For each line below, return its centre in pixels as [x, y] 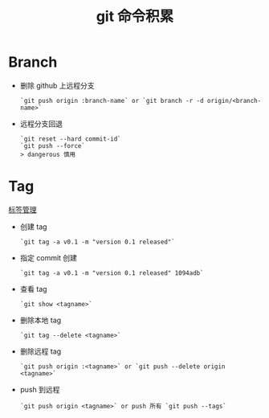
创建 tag [33, 227]
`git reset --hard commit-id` [71, 139]
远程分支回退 [41, 123]
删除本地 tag [41, 320]
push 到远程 [40, 389]
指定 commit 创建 [49, 257]
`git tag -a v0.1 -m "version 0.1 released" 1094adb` [112, 273]
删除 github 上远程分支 [57, 85]
